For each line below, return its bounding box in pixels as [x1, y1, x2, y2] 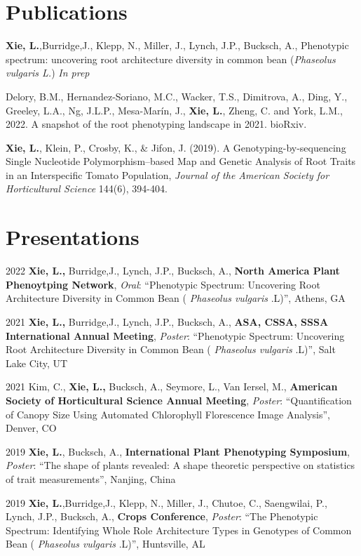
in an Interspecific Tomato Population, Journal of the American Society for [6, 167, 329, 182]
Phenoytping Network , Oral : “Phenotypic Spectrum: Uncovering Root [6, 277, 320, 291]
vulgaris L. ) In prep [6, 65, 90, 80]
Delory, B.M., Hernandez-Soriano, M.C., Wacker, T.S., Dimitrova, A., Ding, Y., [6, 88, 348, 103]
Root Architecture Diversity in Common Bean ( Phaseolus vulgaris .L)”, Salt [6, 342, 336, 357]
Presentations [6, 223, 139, 251]
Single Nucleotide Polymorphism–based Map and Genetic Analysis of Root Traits [6, 154, 356, 168]
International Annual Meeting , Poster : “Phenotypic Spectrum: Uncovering [6, 328, 345, 343]
